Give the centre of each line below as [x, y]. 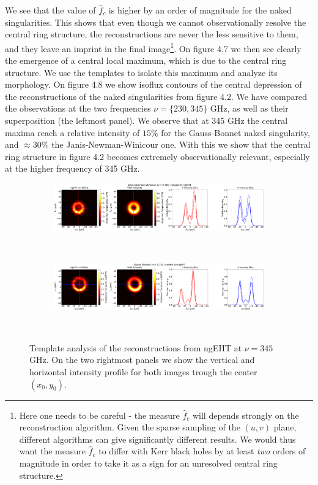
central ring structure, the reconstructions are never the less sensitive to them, [152, 34]
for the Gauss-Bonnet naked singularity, [235, 132]
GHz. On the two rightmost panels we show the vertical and [142, 360]
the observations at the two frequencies [78, 108]
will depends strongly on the [246, 415]
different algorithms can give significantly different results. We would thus [157, 439]
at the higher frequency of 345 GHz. [72, 168]
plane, [285, 427]
